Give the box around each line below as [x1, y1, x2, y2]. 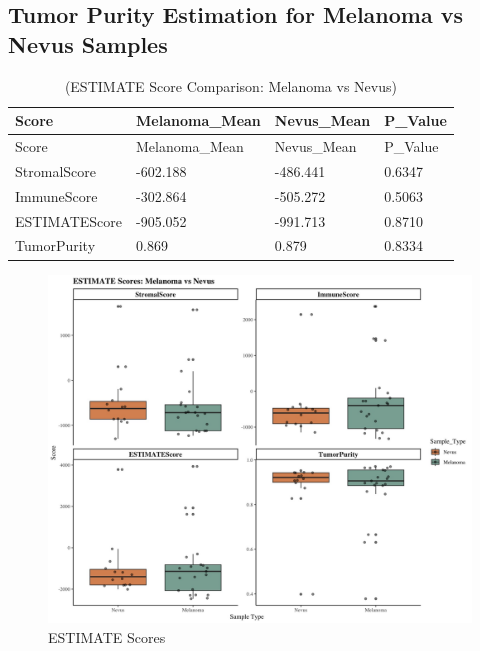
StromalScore [15, 160, 96, 181]
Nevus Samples [8, 28, 168, 59]
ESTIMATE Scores [48, 626, 166, 647]
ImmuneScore [15, 185, 98, 206]
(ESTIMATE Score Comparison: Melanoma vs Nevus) [64, 75, 397, 96]
